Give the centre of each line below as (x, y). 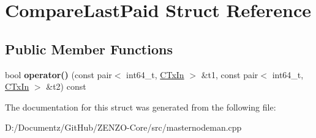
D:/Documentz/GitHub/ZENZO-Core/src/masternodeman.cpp (123, 127)
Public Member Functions (89, 49)
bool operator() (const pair (58, 74)
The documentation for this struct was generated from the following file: (141, 107)
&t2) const (66, 86)
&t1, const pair (230, 74)
